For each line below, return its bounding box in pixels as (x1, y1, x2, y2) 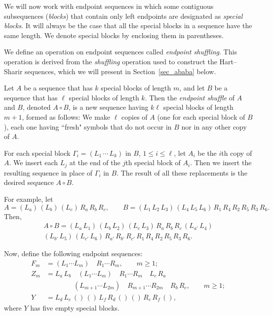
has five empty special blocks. (30, 302, 119, 313)
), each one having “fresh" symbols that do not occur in (4, 121, 172, 132)
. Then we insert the (190, 157, 252, 168)
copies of (121, 111, 148, 122)
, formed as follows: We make (22, 111, 111, 122)
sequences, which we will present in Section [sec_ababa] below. (25, 66, 216, 76)
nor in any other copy (181, 121, 247, 132)
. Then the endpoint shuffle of (145, 92, 235, 102)
